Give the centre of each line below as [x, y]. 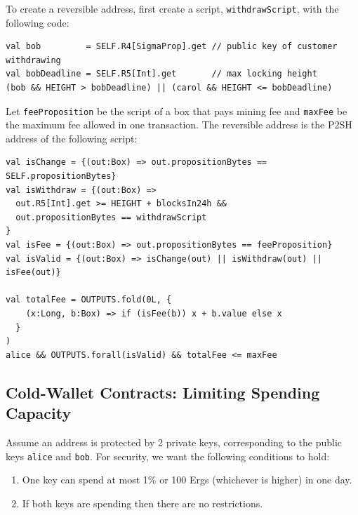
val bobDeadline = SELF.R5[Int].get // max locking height [161, 74]
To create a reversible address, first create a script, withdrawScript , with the [172, 8]
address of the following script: [72, 138]
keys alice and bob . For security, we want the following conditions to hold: [168, 456]
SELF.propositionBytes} [61, 176]
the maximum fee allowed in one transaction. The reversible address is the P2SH [179, 125]
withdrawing [33, 60]
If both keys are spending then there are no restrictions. [142, 503]
